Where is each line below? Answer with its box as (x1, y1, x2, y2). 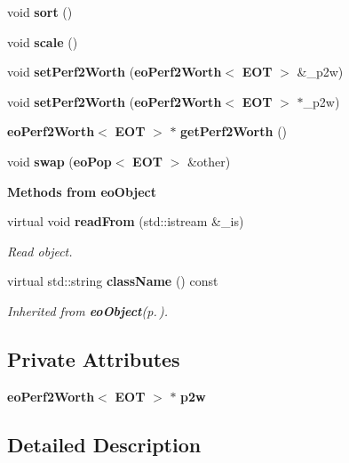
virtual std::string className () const (7, 272, 218, 290)
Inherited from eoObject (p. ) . (7, 301, 169, 320)
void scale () (7, 32, 78, 51)
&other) (186, 151, 231, 170)
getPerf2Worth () (180, 122, 288, 141)
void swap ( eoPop (7, 151, 112, 170)
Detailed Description (7, 430, 202, 458)
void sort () (7, 3, 73, 20)
